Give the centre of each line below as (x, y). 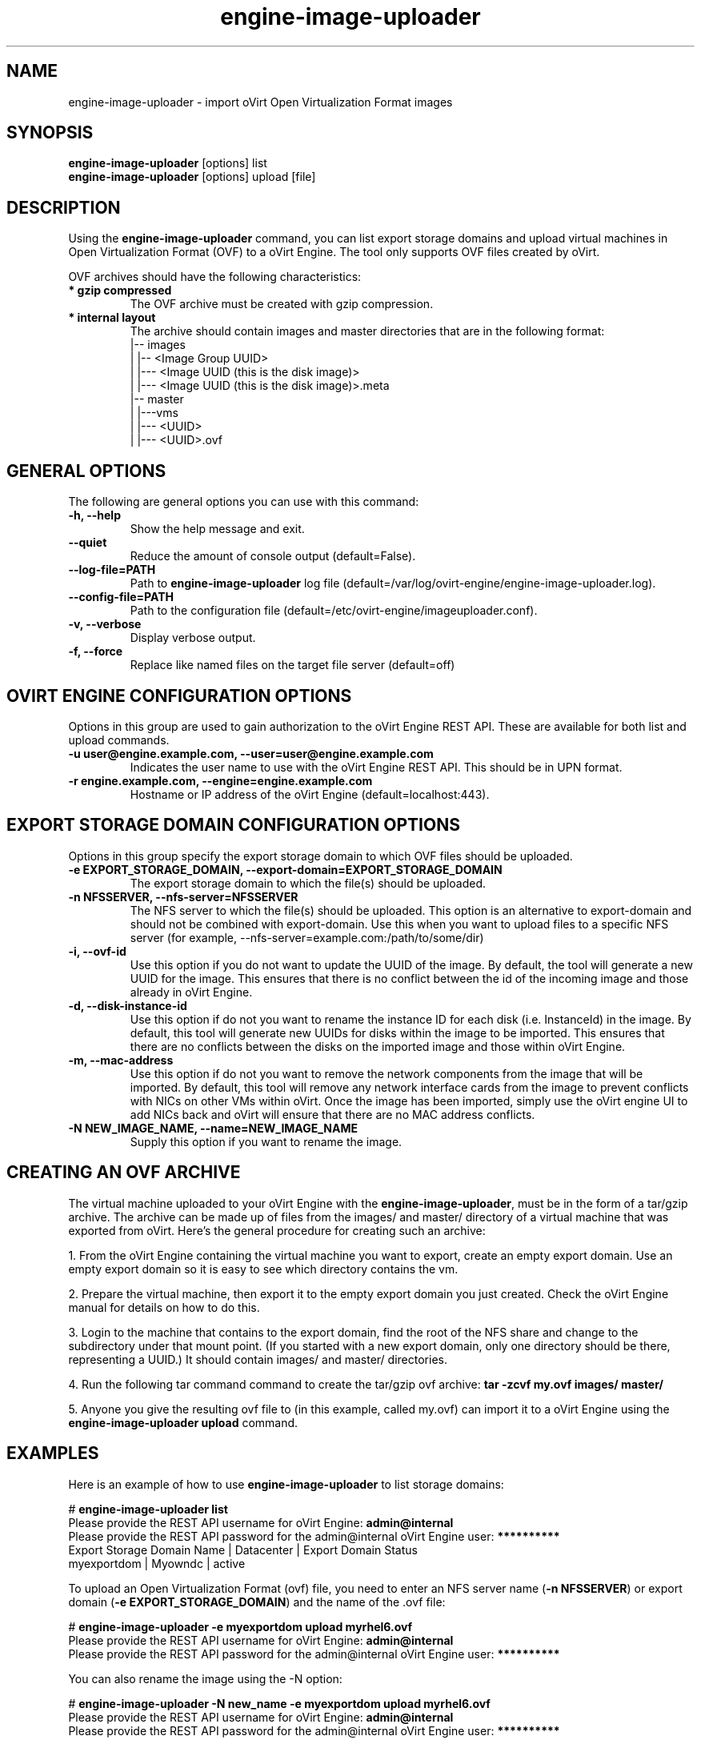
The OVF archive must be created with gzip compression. (282, 304)
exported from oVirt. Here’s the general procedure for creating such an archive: (277, 1230)
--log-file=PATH (112, 570)
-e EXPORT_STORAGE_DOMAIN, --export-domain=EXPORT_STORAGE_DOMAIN (285, 869)
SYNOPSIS (50, 133)
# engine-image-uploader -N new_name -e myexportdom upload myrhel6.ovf (279, 1703)
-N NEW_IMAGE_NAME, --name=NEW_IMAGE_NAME (213, 1128)
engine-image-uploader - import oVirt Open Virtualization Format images (260, 102)
